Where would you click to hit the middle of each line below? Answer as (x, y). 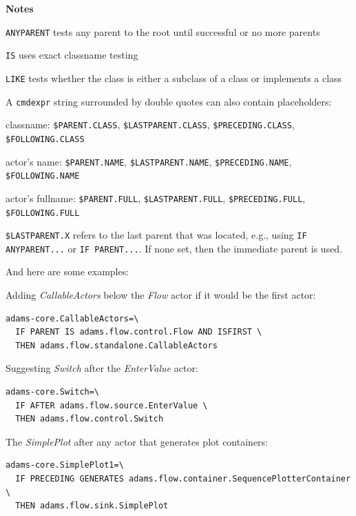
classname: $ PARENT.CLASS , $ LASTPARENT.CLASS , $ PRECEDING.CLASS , (150, 125)
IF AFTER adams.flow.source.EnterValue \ (112, 405)
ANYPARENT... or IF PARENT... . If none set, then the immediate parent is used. (174, 248)
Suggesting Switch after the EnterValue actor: (102, 368)
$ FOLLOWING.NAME (43, 176)
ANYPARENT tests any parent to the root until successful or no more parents (163, 31)
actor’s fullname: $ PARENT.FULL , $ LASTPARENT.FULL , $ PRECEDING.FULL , (156, 198)
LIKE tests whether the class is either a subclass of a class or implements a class (174, 78)
